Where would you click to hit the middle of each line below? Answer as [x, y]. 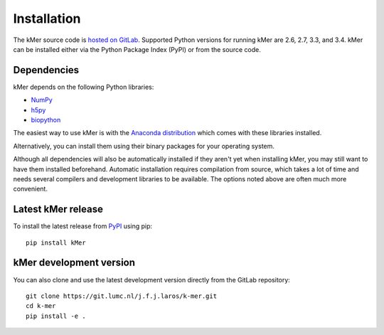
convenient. [30, 189]
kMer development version [74, 263]
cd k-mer [41, 306]
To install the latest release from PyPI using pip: [83, 226]
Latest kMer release [58, 209]
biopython [46, 120]
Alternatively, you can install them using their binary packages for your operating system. [144, 146]
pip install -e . [56, 316]
